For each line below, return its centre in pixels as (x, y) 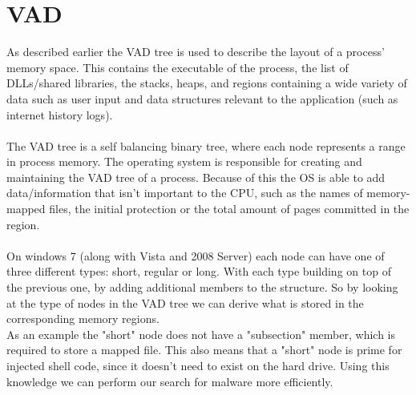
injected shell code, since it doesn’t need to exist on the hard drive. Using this (198, 365)
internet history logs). (60, 114)
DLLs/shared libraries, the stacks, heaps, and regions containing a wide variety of (207, 83)
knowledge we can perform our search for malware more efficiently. (170, 381)
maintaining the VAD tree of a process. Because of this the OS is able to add (196, 177)
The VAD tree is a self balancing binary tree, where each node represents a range (206, 145)
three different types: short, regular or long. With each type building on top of (199, 271)
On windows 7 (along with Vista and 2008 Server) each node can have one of (196, 255)
